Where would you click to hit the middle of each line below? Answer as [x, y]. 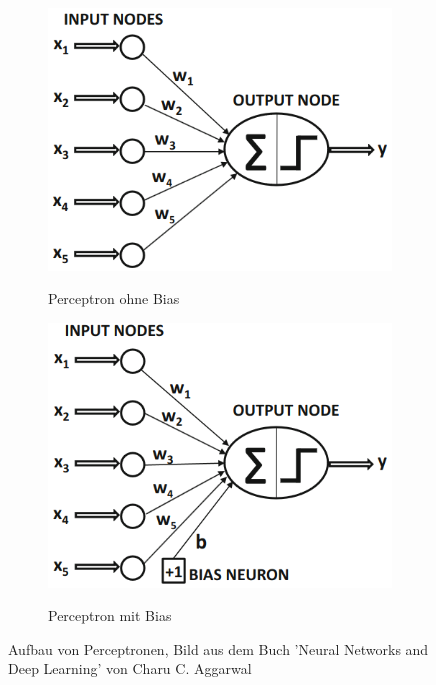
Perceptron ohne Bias [114, 298]
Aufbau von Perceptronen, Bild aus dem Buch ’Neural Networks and [218, 648]
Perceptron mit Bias [110, 615]
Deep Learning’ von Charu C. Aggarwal [130, 668]
